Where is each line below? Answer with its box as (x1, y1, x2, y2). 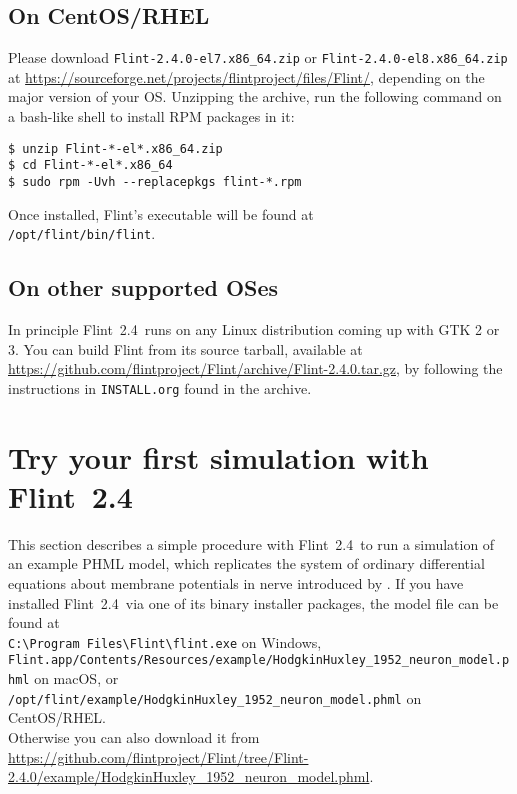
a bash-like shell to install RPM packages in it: (8, 106, 295, 127)
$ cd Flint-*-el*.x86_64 (8, 158, 173, 173)
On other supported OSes (8, 272, 279, 303)
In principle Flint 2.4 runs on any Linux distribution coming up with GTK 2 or (8, 319, 500, 340)
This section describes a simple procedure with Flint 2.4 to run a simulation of (8, 533, 495, 554)
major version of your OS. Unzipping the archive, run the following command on (8, 86, 502, 107)
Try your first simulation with (8, 436, 429, 477)
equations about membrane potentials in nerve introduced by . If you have (8, 573, 464, 593)
